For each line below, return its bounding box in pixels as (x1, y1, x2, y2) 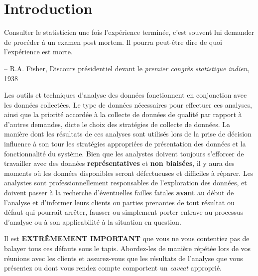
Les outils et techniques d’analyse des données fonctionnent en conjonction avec (4, 90, 247, 100)
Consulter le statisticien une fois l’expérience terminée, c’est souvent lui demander (4, 27, 255, 37)
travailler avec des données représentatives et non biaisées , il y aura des (4, 158, 235, 168)
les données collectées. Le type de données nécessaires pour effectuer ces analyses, (4, 99, 252, 110)
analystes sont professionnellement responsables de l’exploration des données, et (4, 177, 247, 188)
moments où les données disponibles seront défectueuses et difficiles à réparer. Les (4, 167, 254, 178)
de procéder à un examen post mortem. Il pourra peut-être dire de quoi (4, 36, 222, 47)
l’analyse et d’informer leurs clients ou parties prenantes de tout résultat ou (4, 197, 235, 207)
